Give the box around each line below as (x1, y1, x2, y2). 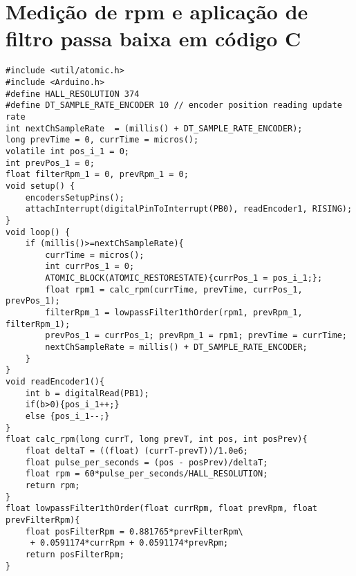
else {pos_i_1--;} (25, 411, 110, 421)
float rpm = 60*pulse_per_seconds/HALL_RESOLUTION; (25, 469, 268, 479)
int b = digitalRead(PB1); (25, 388, 149, 398)
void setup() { (6, 180, 75, 191)
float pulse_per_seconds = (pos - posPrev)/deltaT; (25, 457, 268, 467)
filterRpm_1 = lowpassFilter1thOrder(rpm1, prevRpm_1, (45, 308, 303, 318)
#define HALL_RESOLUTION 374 (6, 89, 140, 99)
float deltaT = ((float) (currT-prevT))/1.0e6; (25, 445, 248, 456)
